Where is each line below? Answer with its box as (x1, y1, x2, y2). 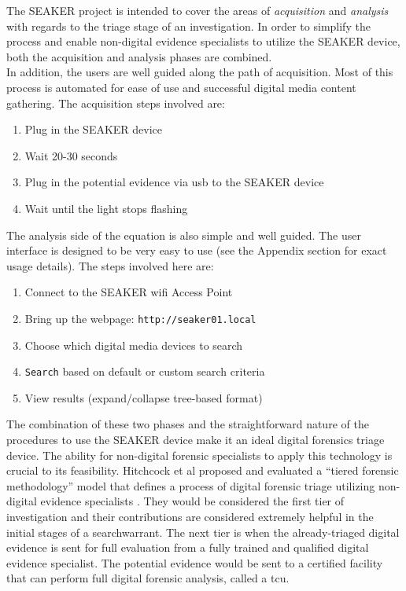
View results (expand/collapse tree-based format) (24, 389, 263, 406)
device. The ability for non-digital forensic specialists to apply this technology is (6, 446, 393, 463)
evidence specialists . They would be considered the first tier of (40, 493, 345, 509)
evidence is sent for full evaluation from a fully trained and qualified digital (6, 539, 369, 556)
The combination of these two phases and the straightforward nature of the (6, 416, 369, 432)
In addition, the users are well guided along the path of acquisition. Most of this (6, 64, 393, 80)
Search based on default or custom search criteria (24, 363, 265, 380)
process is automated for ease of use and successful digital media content (6, 79, 356, 95)
